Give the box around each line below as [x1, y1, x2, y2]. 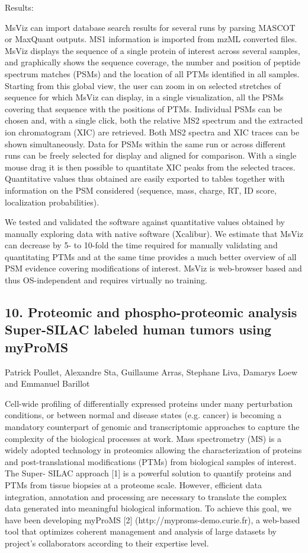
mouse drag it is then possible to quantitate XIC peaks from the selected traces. [5, 160, 296, 173]
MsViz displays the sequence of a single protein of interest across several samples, [5, 44, 300, 56]
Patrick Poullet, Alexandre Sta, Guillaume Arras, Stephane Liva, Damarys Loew [5, 365, 298, 378]
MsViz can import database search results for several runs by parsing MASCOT [5, 21, 296, 33]
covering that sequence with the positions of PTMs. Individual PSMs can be [5, 102, 282, 115]
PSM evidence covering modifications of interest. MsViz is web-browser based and [5, 262, 302, 274]
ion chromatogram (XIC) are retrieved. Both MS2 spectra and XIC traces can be [5, 125, 300, 138]
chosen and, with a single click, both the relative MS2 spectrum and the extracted [5, 114, 303, 127]
